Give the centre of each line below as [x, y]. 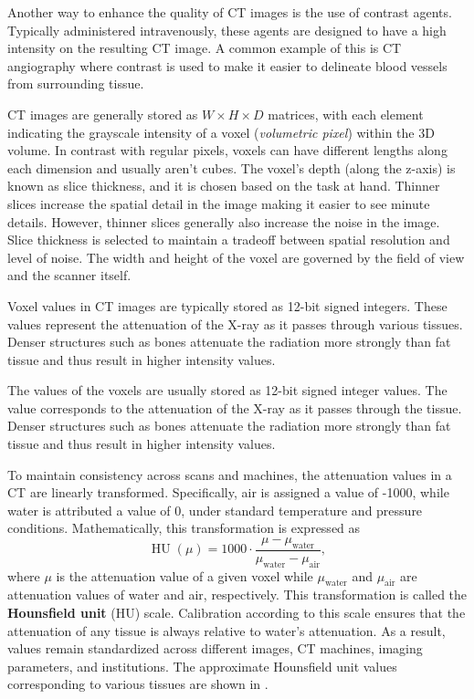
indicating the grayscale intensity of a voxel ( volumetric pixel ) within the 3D [221, 132]
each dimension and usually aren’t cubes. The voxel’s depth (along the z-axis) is [232, 167]
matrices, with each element [346, 114]
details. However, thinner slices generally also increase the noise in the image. [224, 221]
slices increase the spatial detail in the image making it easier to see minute [219, 203]
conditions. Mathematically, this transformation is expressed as [184, 528]
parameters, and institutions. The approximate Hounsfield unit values [202, 666]
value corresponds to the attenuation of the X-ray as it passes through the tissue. [235, 407]
